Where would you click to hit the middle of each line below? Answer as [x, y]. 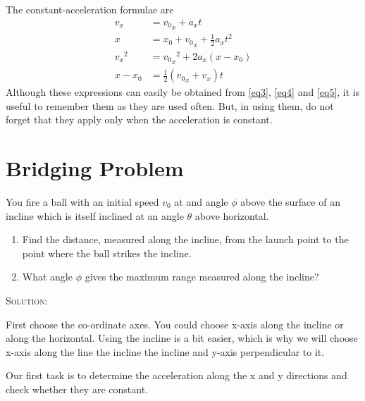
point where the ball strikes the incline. [107, 253]
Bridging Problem [95, 168]
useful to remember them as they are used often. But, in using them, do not [170, 105]
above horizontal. [232, 215]
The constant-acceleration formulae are [90, 9]
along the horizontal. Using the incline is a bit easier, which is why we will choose [182, 338]
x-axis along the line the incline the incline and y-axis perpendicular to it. [165, 351]
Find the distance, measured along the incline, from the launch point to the [185, 239]
